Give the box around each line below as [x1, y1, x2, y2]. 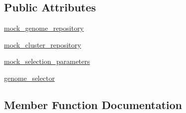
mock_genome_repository [4, 23, 84, 33]
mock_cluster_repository [4, 39, 81, 50]
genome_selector [4, 72, 55, 83]
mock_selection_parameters [4, 56, 90, 66]
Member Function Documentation [4, 97, 183, 112]
